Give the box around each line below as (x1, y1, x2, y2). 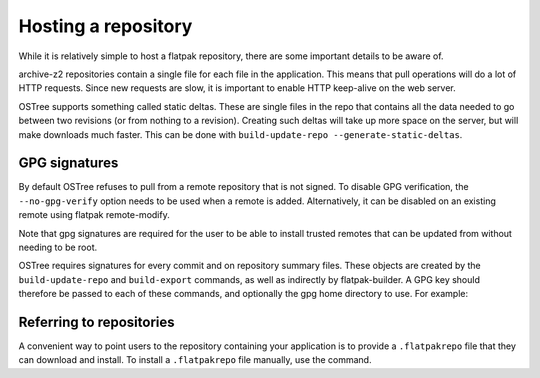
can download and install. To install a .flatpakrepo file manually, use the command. (18, 354, 372, 366)
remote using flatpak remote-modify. (18, 209, 170, 221)
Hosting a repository (18, 15, 193, 37)
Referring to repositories (18, 313, 175, 330)
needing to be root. (18, 241, 98, 253)
